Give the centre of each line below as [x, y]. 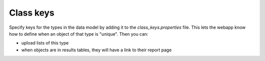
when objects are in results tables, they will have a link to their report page [96, 50]
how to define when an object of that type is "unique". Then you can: [79, 34]
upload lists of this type [45, 43]
